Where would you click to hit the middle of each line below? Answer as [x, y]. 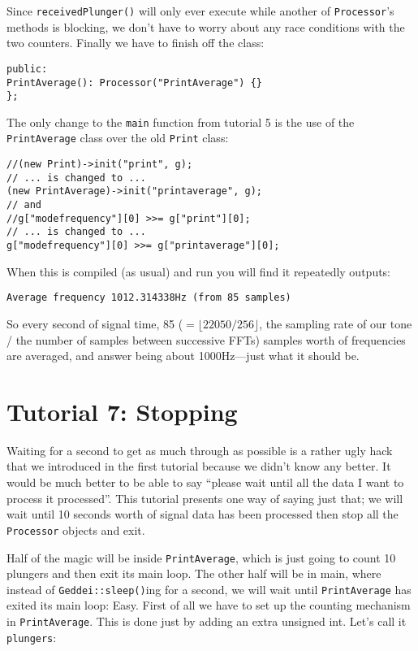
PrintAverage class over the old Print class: [118, 138]
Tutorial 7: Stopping [122, 411]
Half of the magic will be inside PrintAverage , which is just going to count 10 [201, 557]
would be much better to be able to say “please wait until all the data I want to [205, 482]
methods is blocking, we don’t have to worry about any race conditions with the [206, 26]
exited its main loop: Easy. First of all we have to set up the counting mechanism [209, 605]
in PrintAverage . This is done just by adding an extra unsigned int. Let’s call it [207, 621]
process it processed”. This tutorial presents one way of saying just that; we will [205, 498]
